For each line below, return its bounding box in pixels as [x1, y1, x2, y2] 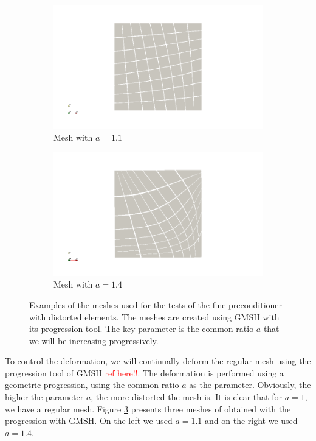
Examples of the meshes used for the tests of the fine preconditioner [29, 298, 283, 311]
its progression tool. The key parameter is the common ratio [29, 322, 254, 335]
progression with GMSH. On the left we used [5, 414, 173, 427]
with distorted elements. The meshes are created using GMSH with [29, 310, 280, 323]
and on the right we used [205, 414, 298, 427]
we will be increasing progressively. [29, 334, 159, 347]
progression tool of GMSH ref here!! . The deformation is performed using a [5, 366, 284, 379]
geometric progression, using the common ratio [5, 378, 179, 391]
